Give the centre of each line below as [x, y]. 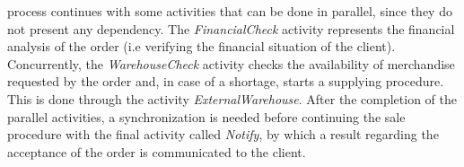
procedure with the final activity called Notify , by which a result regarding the [223, 134]
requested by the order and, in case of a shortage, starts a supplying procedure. [226, 81]
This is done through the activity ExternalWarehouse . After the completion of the [232, 98]
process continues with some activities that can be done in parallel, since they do [230, 11]
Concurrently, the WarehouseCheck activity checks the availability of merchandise [231, 63]
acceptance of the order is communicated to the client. [157, 151]
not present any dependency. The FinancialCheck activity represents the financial [231, 28]
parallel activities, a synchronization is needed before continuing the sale [206, 116]
